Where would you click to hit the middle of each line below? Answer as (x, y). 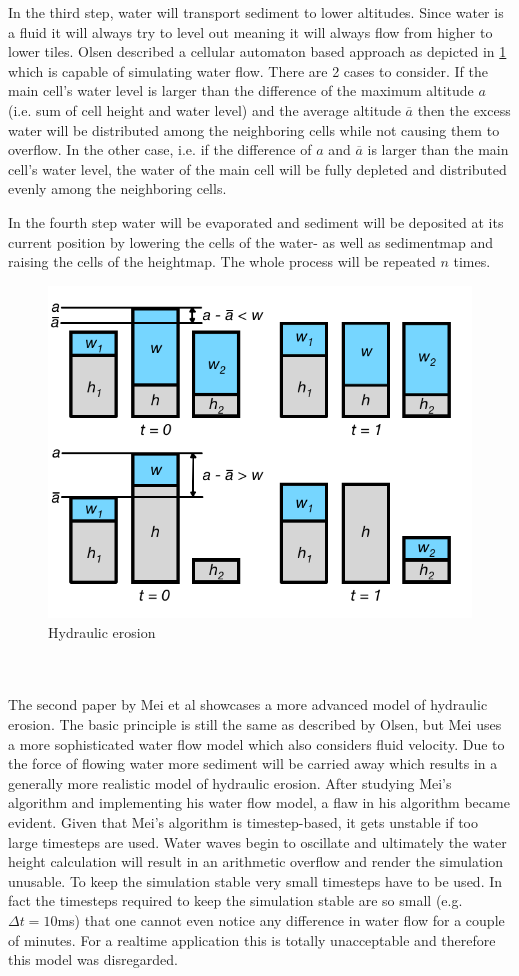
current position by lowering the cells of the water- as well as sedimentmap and (251, 241)
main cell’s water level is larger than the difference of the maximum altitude (241, 90)
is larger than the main (438, 149)
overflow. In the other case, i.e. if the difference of (160, 149)
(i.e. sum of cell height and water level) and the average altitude (204, 109)
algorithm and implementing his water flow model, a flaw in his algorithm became (259, 802)
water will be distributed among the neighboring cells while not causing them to (254, 129)
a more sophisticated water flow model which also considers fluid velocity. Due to (256, 743)
